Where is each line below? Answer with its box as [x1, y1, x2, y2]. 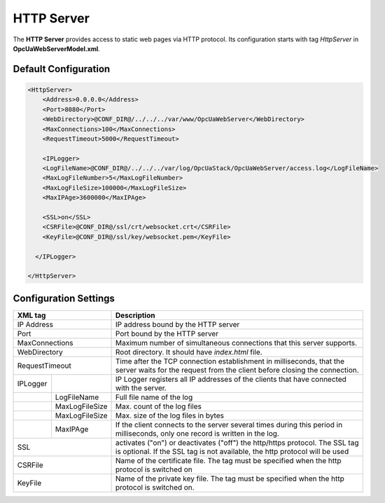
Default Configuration [13, 63, 111, 75]
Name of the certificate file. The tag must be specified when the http [115, 455, 342, 465]
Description [115, 310, 155, 320]
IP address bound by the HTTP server [115, 319, 240, 329]
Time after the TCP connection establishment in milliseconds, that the [115, 356, 345, 366]
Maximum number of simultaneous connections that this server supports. [115, 338, 357, 347]
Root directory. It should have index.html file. [115, 347, 262, 357]
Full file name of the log [115, 392, 193, 402]
